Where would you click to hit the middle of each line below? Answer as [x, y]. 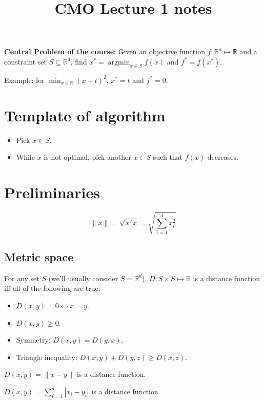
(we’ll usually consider [83, 278]
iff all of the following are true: [52, 288]
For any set [22, 278]
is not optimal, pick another [87, 157]
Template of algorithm [85, 115]
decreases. [223, 157]
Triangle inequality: [47, 357]
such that [168, 157]
